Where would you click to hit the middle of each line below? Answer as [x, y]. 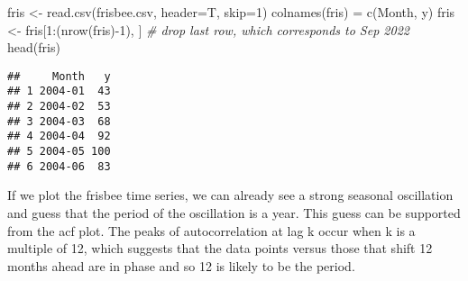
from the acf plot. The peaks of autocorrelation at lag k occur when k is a [211, 230]
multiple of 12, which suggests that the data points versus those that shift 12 [220, 248]
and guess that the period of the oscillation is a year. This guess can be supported [234, 212]
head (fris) [34, 47]
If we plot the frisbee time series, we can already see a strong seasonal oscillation [230, 195]
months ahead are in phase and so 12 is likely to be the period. [181, 265]
